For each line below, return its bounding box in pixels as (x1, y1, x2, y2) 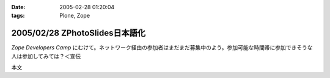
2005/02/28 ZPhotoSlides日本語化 (11, 28, 146, 38)
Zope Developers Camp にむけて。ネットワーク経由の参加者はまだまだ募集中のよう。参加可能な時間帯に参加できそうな (11, 44, 313, 51)
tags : (11, 12, 25, 19)
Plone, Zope (59, 12, 90, 19)
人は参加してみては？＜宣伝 (11, 52, 81, 60)
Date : (11, 4, 26, 10)
